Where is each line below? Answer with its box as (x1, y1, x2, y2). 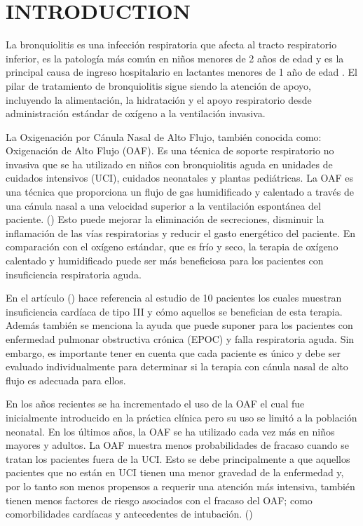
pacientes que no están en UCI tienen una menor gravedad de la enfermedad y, (6, 465, 344, 480)
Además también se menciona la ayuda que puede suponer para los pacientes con (6, 318, 353, 332)
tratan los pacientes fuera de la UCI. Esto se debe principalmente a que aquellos (6, 451, 350, 466)
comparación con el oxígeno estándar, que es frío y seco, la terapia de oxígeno (6, 239, 338, 254)
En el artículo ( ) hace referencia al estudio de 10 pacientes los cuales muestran (6, 290, 342, 305)
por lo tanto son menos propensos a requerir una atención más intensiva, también (6, 478, 355, 493)
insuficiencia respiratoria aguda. (6, 267, 142, 281)
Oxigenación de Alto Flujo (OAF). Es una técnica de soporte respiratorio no (6, 143, 334, 158)
